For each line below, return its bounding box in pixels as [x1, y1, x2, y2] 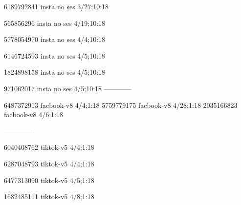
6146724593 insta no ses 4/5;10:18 [4, 50, 106, 61]
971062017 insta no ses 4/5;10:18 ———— [4, 83, 131, 93]
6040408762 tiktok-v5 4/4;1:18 [4, 142, 94, 152]
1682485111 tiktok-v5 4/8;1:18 [4, 191, 94, 202]
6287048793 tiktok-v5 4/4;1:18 [4, 158, 94, 168]
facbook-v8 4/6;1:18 [4, 109, 63, 120]
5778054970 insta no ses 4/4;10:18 [4, 34, 106, 44]
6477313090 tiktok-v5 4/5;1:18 [4, 175, 94, 185]
